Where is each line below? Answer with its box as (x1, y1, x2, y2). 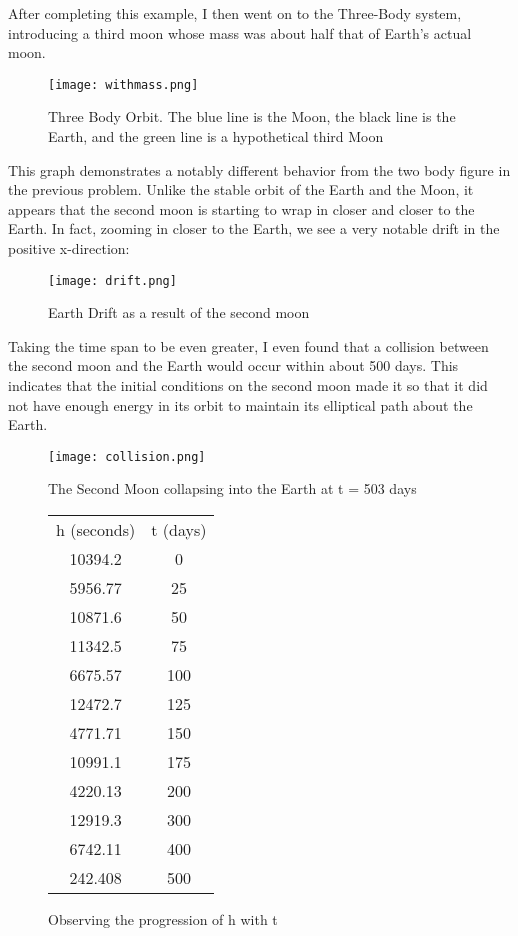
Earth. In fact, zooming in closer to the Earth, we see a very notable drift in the (8, 218, 500, 239)
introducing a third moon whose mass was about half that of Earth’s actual (8, 22, 472, 43)
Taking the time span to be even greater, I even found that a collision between (8, 335, 489, 356)
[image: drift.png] (48, 273, 177, 288)
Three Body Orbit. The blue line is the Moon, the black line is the (48, 106, 456, 127)
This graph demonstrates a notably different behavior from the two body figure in (8, 159, 511, 180)
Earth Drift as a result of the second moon (48, 302, 310, 323)
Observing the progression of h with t (48, 909, 278, 930)
